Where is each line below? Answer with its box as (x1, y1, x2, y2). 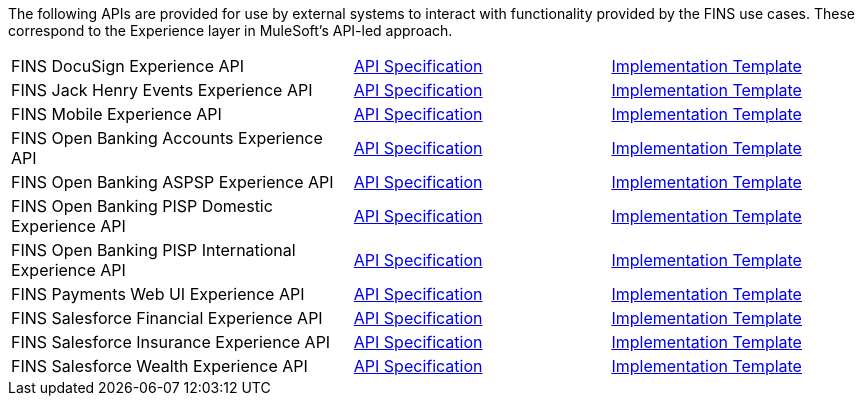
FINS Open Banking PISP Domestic (11, 196, 273, 216)
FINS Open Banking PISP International (11, 240, 296, 260)
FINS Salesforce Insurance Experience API (11, 332, 331, 352)
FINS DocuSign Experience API (11, 56, 245, 76)
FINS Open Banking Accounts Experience (11, 128, 323, 148)
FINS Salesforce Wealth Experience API (11, 356, 308, 376)
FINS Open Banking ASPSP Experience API (11, 172, 334, 192)
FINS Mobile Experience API (11, 104, 222, 124)
